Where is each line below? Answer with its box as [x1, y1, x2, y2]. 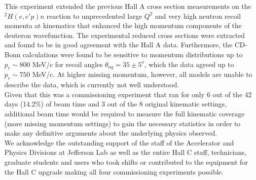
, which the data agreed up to [144, 59, 234, 69]
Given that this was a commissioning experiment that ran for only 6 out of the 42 [4, 89, 252, 99]
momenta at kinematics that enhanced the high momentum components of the [4, 20, 242, 31]
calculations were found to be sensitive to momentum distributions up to [23, 49, 243, 59]
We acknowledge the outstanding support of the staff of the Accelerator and [4, 137, 234, 147]
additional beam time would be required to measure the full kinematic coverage [4, 108, 245, 118]
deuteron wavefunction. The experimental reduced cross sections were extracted [4, 30, 245, 40]
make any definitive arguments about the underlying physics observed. [4, 128, 217, 138]
